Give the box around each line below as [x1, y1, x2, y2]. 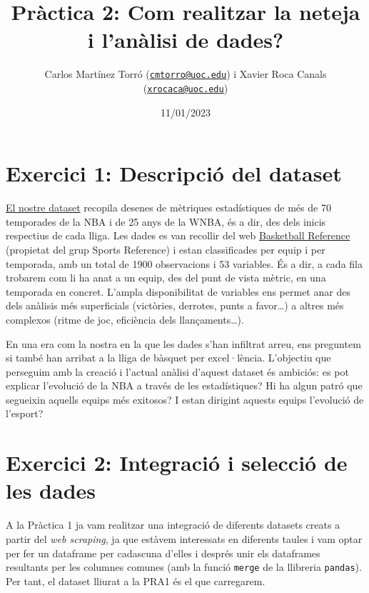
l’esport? [6, 406, 44, 421]
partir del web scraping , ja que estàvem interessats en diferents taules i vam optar [6, 531, 363, 546]
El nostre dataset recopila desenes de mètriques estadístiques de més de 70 [6, 200, 331, 215]
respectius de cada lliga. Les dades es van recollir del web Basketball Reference [6, 228, 350, 243]
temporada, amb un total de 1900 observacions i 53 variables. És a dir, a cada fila [6, 256, 363, 271]
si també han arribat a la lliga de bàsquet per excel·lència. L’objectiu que [6, 350, 331, 365]
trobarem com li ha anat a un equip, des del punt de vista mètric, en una [6, 270, 326, 285]
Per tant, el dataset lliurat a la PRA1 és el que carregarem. [6, 573, 266, 588]
